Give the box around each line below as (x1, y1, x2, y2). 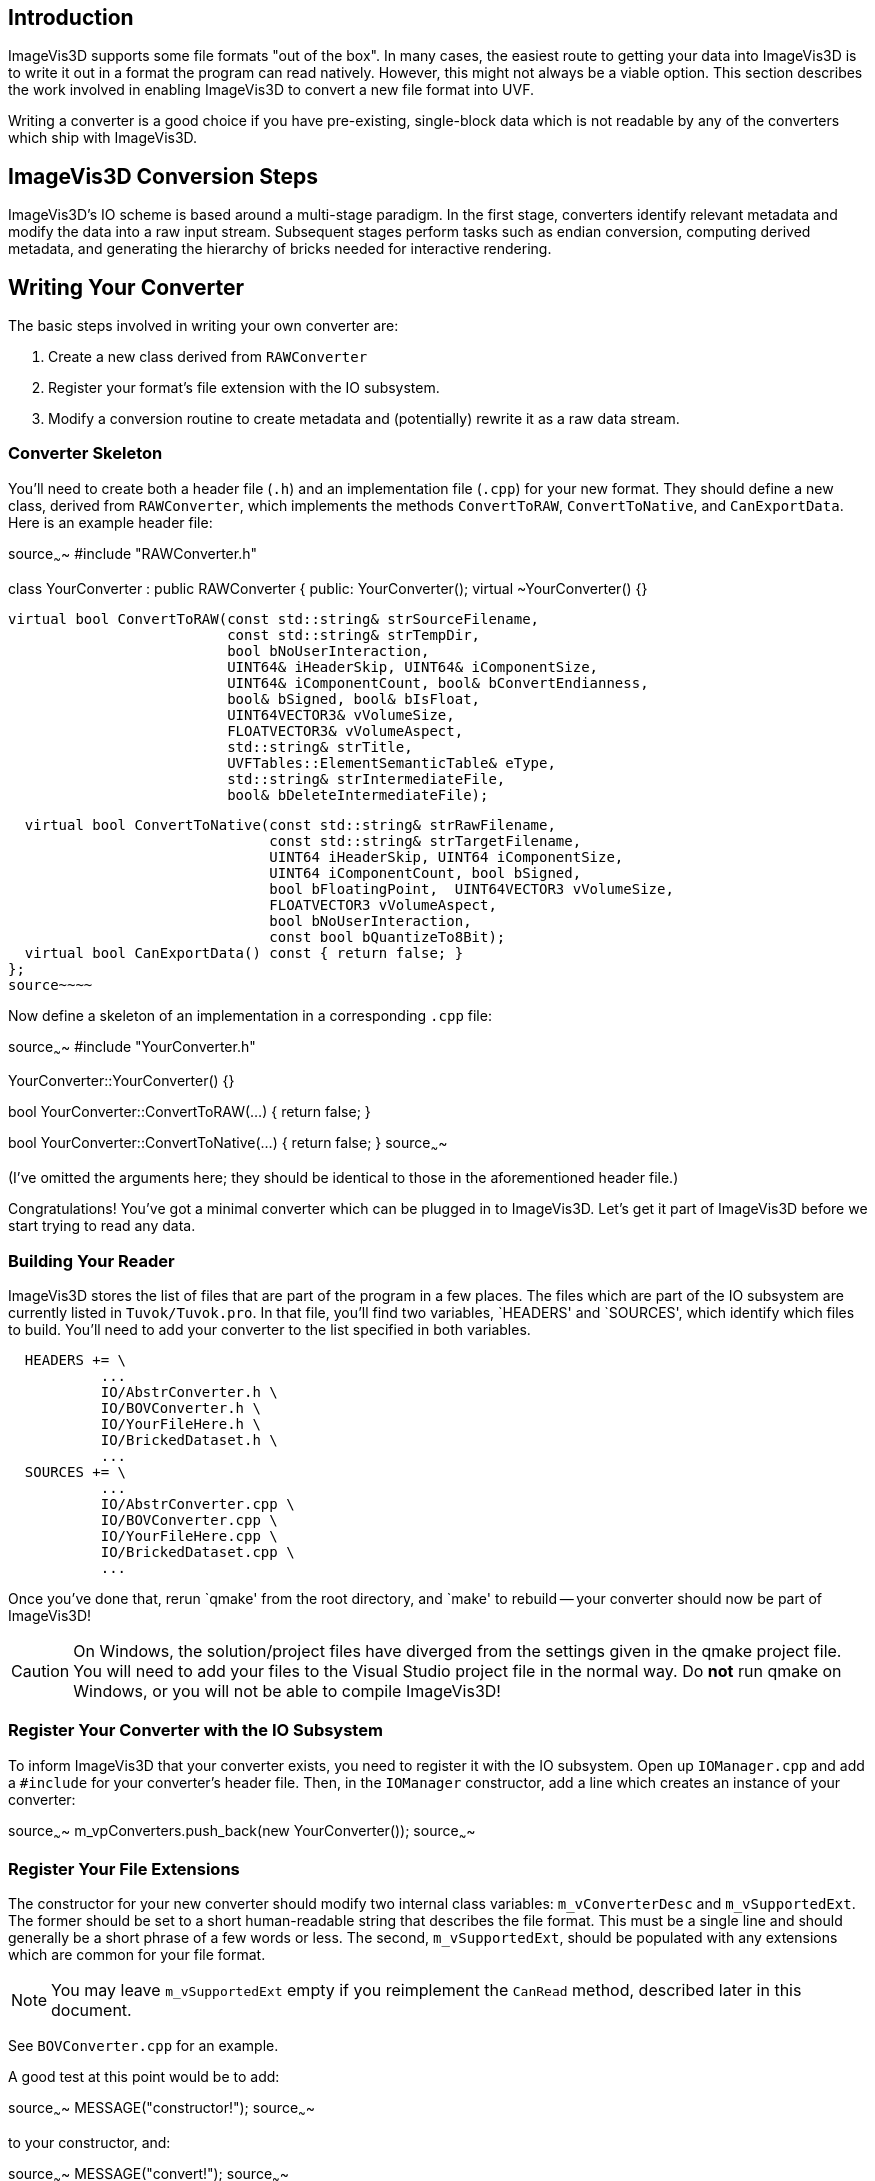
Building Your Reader (8, 1250, 175, 1271)
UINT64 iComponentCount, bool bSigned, (269, 864, 582, 881)
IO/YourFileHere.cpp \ (100, 1528, 278, 1544)
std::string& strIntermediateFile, (227, 770, 506, 787)
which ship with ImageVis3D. (8, 129, 198, 147)
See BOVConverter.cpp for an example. (8, 2037, 279, 2055)
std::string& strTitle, (227, 738, 413, 755)
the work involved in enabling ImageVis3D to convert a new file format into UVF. (8, 81, 535, 99)
